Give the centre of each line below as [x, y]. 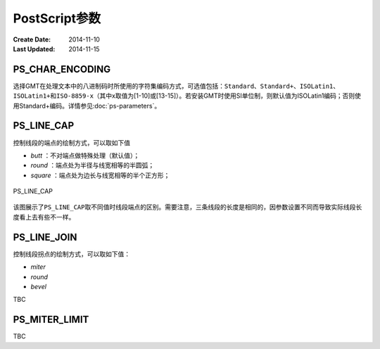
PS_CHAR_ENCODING [62, 69]
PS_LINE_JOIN [45, 237]
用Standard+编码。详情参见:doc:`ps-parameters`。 [87, 106]
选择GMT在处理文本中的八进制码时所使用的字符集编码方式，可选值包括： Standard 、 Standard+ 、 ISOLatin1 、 [176, 86]
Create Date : [32, 39]
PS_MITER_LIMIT [51, 320]
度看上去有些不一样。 [44, 217]
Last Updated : [34, 49]
